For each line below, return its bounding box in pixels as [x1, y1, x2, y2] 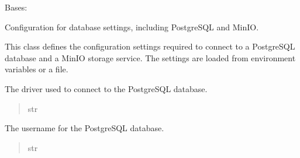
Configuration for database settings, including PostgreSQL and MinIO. [5, 20, 259, 33]
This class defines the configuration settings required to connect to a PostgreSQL [5, 40, 295, 52]
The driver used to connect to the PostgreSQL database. [5, 82, 208, 94]
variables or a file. [5, 63, 68, 75]
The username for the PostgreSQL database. [5, 122, 164, 134]
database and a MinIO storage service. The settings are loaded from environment [5, 51, 296, 64]
